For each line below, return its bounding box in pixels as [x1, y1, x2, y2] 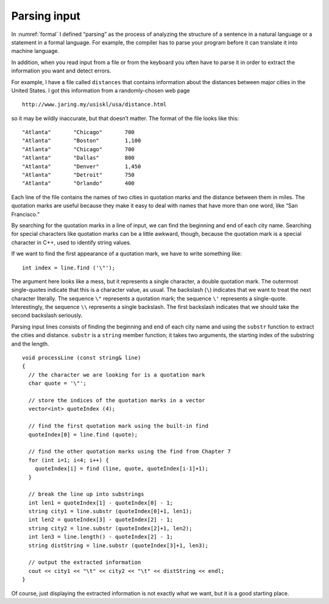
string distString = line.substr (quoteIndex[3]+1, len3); [28, 542, 208, 549]
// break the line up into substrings [28, 491, 144, 498]
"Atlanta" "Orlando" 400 [22, 180, 135, 187]
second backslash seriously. [11, 311, 83, 319]
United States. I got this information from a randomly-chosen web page [11, 87, 190, 94]
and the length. [11, 340, 49, 347]
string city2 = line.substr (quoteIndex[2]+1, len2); [28, 525, 193, 531]
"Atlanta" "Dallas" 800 [22, 154, 135, 162]
